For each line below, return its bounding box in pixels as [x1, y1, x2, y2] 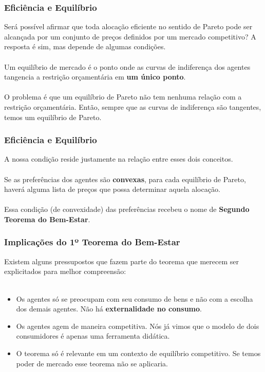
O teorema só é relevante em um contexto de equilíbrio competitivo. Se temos [16, 347, 261, 358]
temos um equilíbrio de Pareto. [4, 111, 102, 122]
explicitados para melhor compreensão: [4, 266, 126, 277]
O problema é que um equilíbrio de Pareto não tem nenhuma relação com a [4, 91, 242, 102]
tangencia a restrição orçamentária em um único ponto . [4, 71, 186, 82]
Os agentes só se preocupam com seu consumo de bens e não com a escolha [16, 293, 253, 304]
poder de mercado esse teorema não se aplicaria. [16, 358, 168, 368]
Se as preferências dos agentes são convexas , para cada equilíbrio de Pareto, [4, 173, 246, 184]
